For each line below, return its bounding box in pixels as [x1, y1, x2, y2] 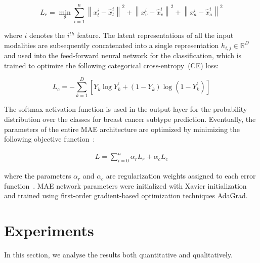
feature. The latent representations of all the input [77, 30, 234, 40]
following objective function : [4, 134, 95, 144]
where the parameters [4, 170, 71, 181]
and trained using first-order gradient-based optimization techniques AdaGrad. [4, 190, 248, 201]
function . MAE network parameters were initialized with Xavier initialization [4, 180, 247, 191]
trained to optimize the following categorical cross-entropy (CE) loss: [4, 60, 219, 70]
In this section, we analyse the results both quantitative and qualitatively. [4, 249, 233, 260]
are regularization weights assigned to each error [106, 170, 256, 181]
